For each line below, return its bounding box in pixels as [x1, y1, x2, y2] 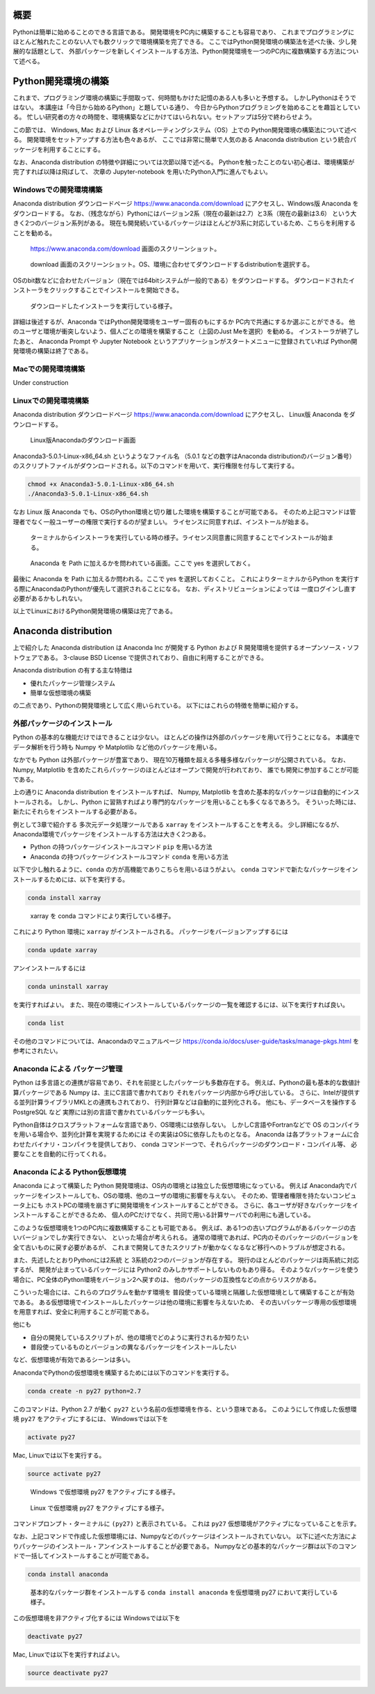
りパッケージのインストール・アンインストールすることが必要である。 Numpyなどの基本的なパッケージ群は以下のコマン [12, 1542, 357, 1550]
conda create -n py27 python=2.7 [27, 1387, 142, 1395]
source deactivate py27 [27, 1669, 109, 1677]
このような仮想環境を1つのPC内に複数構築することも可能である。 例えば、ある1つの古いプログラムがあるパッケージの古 [12, 1224, 356, 1232]
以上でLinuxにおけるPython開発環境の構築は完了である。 [12, 607, 176, 615]
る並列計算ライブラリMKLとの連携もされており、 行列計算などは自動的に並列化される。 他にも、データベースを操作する [12, 1098, 357, 1107]
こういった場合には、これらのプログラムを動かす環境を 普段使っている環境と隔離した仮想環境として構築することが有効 [12, 1288, 355, 1297]
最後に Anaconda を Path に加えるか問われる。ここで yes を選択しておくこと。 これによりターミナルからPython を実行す [12, 575, 360, 583]
